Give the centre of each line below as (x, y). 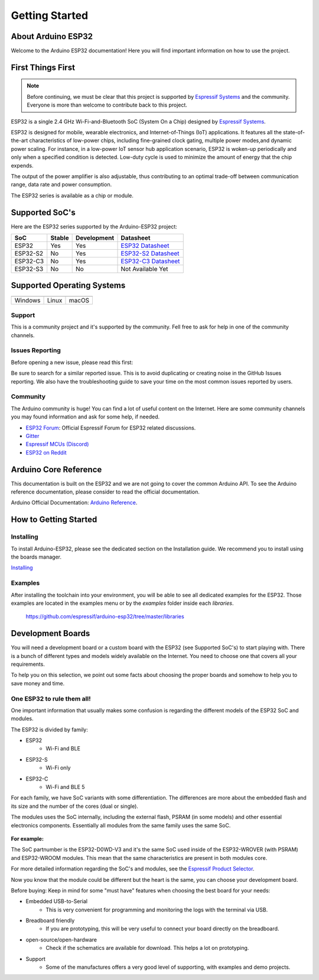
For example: (27, 839)
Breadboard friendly (50, 921)
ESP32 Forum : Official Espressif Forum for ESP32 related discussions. (111, 428)
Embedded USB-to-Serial (57, 901)
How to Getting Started (54, 520)
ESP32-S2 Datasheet (150, 253)
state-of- (294, 133)
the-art (19, 141)
